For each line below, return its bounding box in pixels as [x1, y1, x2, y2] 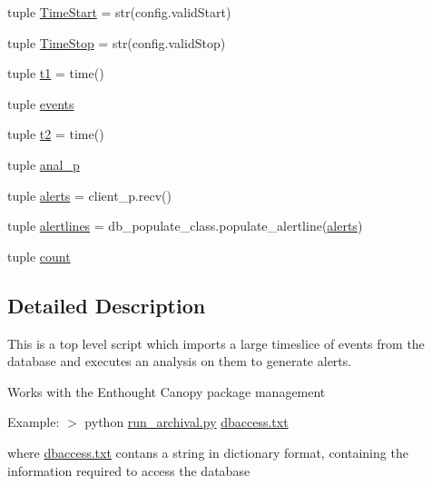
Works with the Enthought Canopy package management [7, 382, 326, 401]
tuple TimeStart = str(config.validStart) [7, 3, 231, 21]
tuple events [7, 94, 74, 113]
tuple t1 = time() [7, 64, 104, 83]
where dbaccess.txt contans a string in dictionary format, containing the [7, 442, 408, 461]
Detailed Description [7, 291, 206, 319]
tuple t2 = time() [7, 124, 104, 144]
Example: [7, 412, 60, 431]
